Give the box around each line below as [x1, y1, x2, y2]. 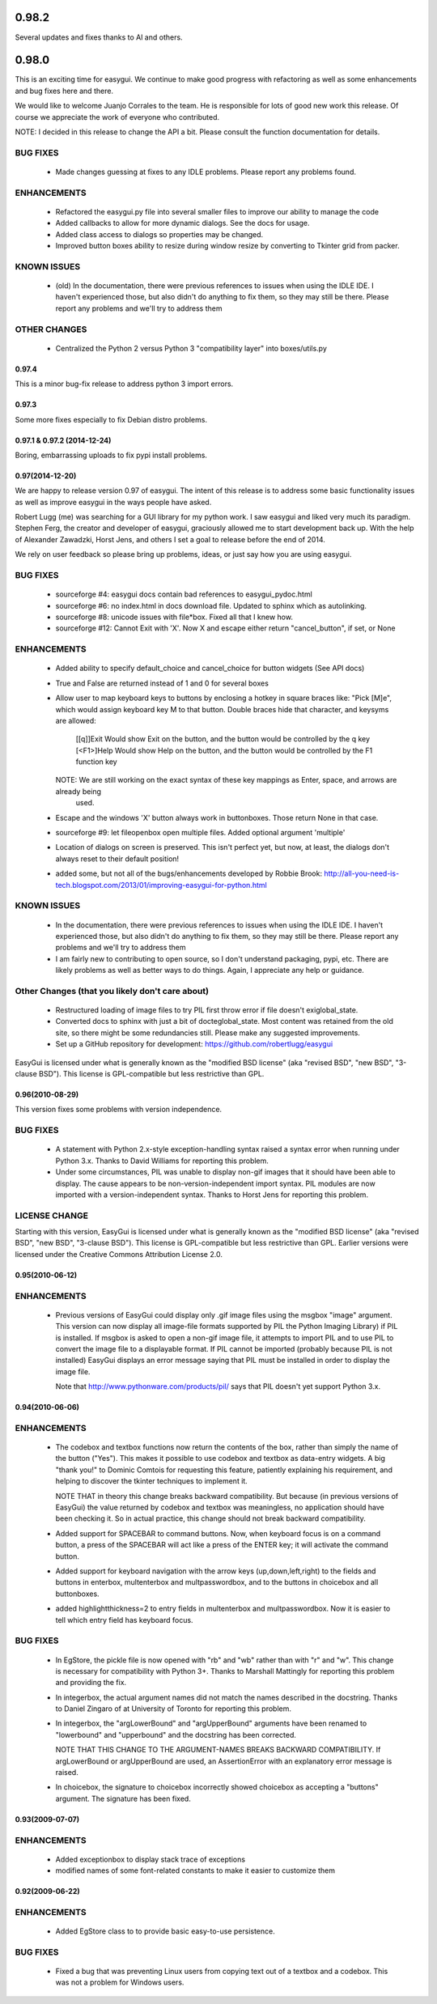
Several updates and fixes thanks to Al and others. [15, 32, 183, 42]
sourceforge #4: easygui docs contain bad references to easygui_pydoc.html [55, 589, 313, 599]
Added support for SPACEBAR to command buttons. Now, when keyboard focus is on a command [55, 1528, 381, 1538]
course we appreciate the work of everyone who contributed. [15, 112, 220, 121]
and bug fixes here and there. [15, 86, 113, 96]
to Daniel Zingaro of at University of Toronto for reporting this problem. [55, 1704, 291, 1713]
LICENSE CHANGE [15, 1210, 89, 1221]
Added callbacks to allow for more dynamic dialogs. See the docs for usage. [55, 219, 310, 228]
